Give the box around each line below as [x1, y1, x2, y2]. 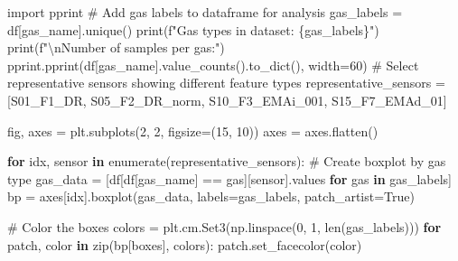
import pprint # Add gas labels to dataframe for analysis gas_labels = [7, 3, 403, 21]
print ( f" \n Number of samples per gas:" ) [7, 38, 225, 57]
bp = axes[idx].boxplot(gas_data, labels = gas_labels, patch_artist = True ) [7, 187, 415, 206]
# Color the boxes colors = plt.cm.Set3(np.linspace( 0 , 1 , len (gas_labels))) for [7, 217, 442, 236]
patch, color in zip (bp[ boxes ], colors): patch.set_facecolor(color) [7, 235, 362, 254]
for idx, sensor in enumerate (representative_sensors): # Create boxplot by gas [7, 152, 446, 171]
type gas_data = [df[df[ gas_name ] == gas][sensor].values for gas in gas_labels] [7, 169, 452, 188]
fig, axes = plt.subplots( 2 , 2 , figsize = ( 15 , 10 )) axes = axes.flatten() [7, 121, 379, 140]
